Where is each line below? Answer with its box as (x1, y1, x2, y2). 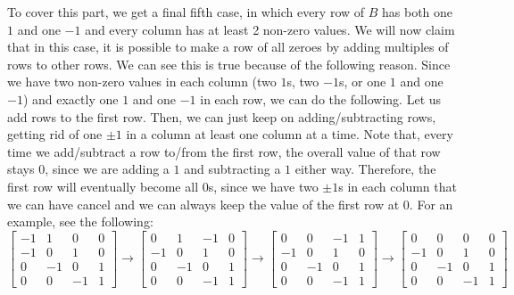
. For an (409, 194, 453, 213)
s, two (286, 72, 319, 91)
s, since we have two (208, 176, 319, 195)
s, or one (338, 72, 386, 91)
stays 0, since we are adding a (7, 160, 170, 178)
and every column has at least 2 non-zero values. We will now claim (85, 20, 455, 38)
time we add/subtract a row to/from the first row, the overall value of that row (7, 142, 441, 160)
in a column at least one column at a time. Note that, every (126, 125, 453, 143)
